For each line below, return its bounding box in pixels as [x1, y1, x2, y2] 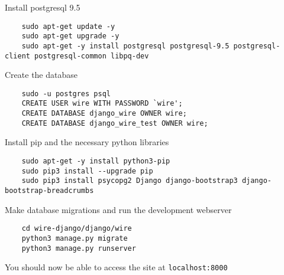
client [5, 51, 30, 60]
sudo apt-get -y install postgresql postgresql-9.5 [21, 41, 230, 50]
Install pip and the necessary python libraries [5, 136, 169, 148]
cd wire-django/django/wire [21, 224, 132, 233]
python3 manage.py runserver [21, 244, 136, 253]
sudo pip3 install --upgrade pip [21, 166, 153, 175]
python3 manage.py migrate [21, 234, 128, 243]
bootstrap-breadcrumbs [5, 186, 94, 195]
